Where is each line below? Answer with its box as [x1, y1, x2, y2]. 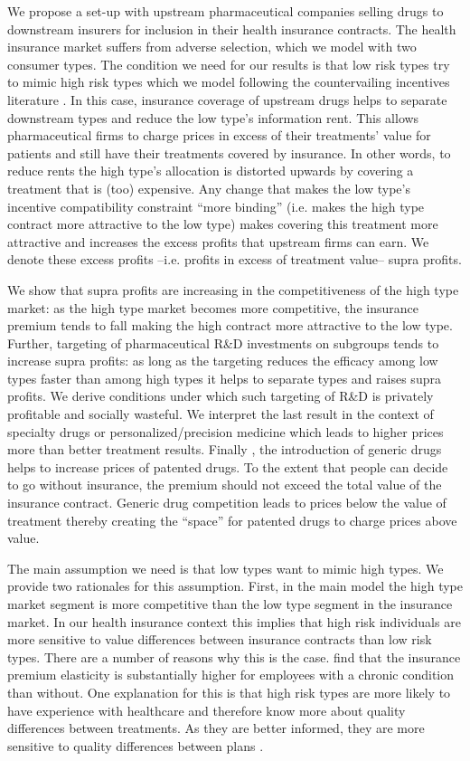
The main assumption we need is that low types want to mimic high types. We [7, 558, 444, 577]
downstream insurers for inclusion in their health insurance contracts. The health [7, 19, 456, 38]
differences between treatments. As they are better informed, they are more [7, 718, 425, 737]
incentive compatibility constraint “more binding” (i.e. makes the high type [7, 196, 425, 215]
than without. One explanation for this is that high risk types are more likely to [7, 682, 451, 701]
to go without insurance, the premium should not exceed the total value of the [7, 475, 442, 494]
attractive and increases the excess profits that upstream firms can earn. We [7, 232, 429, 251]
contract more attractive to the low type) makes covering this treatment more [7, 214, 438, 233]
